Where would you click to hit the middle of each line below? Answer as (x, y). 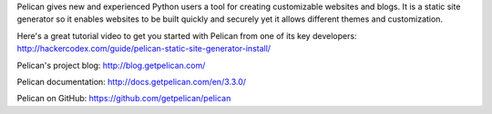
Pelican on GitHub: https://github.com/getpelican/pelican (124, 99)
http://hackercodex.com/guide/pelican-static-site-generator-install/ (144, 49)
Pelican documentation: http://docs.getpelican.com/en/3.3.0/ (131, 81)
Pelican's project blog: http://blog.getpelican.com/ (111, 65)
